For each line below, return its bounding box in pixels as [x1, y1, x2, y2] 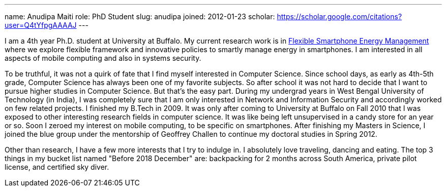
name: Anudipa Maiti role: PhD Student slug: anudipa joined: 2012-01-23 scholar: [5, 12, 275, 21]
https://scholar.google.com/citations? [277, 12, 402, 21]
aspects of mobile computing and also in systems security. [5, 54, 201, 62]
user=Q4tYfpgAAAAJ [5, 21, 77, 29]
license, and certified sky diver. [5, 163, 109, 171]
